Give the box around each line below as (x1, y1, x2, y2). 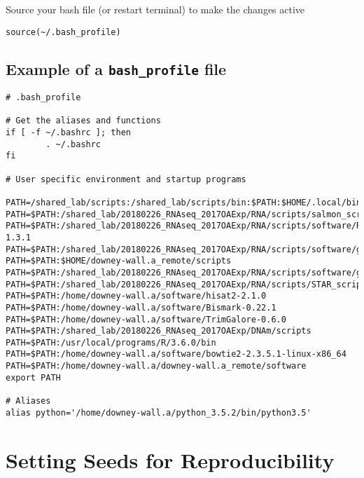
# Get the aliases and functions (6, 116, 161, 126)
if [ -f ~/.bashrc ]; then (6, 128, 131, 137)
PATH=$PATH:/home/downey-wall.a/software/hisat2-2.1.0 (6, 291, 267, 301)
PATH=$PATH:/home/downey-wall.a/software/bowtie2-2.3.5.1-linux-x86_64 (6, 349, 346, 360)
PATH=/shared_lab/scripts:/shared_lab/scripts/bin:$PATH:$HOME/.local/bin (6, 197, 362, 207)
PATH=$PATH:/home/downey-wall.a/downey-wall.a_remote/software (6, 361, 307, 371)
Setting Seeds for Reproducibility (6, 445, 335, 474)
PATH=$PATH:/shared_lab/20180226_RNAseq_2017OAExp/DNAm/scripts (6, 326, 311, 336)
